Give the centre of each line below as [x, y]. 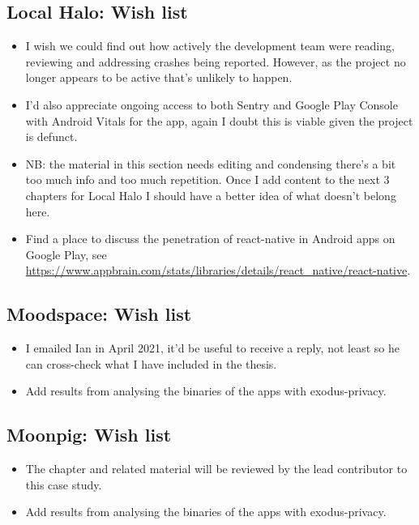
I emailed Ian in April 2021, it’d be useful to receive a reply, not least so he [212, 348]
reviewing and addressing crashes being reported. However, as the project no [216, 61]
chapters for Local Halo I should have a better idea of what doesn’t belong [211, 195]
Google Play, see [66, 254]
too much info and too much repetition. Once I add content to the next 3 [207, 179]
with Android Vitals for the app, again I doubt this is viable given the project [219, 120]
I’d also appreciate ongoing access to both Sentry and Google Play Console [212, 104]
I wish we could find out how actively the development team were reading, [210, 46]
